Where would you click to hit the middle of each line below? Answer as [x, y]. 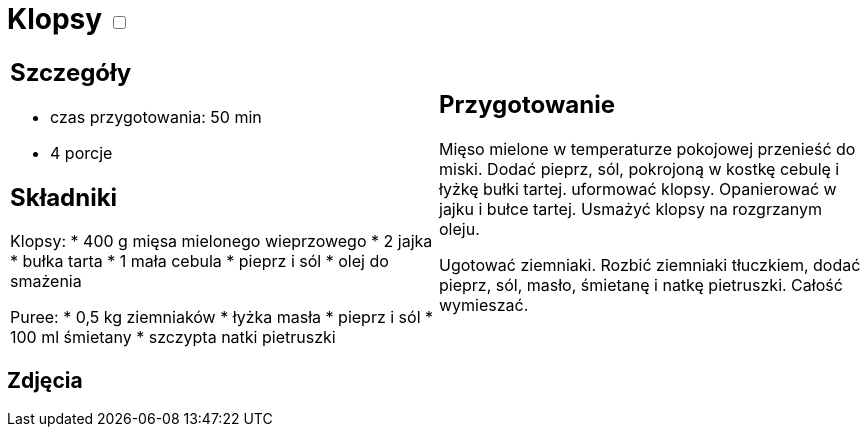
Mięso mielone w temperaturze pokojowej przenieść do [647, 149]
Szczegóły [71, 72]
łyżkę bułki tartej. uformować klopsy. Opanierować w [638, 189]
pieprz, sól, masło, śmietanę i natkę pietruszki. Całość [641, 285]
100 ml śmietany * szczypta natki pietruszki [173, 337]
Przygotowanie [527, 105]
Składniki [64, 197]
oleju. [459, 229]
